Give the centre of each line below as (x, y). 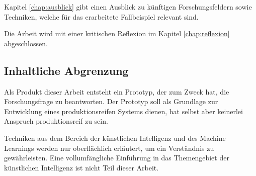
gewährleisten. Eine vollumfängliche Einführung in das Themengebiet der (117, 158)
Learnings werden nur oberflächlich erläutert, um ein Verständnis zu (109, 148)
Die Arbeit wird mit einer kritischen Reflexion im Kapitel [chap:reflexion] (117, 33)
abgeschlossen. (26, 43)
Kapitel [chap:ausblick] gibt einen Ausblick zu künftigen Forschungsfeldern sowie (128, 7)
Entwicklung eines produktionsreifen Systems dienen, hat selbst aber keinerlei (123, 111)
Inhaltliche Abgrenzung (66, 70)
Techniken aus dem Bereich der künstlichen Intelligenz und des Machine (115, 138)
